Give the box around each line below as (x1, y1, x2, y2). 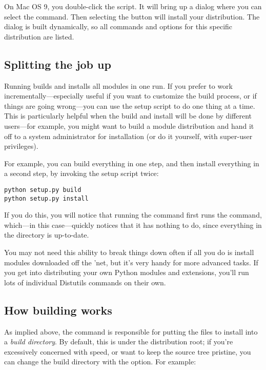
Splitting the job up (4, 56, 111, 72)
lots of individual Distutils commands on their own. (4, 277, 166, 287)
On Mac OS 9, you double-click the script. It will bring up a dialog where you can (4, 1, 262, 11)
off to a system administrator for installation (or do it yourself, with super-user (4, 130, 253, 141)
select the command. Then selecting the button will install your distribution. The (4, 11, 260, 22)
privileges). (4, 141, 38, 151)
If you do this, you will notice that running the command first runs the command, (4, 209, 262, 220)
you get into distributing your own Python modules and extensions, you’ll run (4, 267, 249, 278)
